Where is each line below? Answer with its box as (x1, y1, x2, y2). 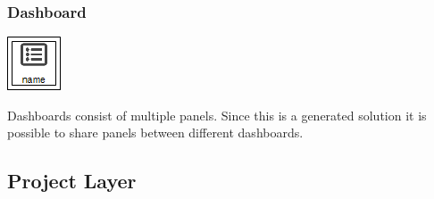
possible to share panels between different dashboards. (7, 123, 304, 142)
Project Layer (7, 167, 137, 195)
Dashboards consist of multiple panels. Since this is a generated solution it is (7, 105, 427, 124)
